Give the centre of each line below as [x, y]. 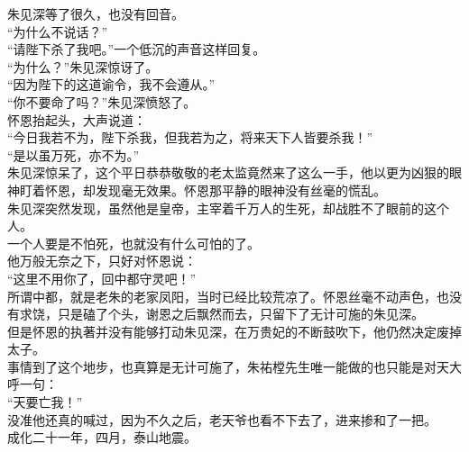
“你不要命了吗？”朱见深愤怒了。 [102, 101]
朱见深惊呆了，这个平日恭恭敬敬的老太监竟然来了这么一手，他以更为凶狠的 [228, 172]
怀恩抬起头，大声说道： [77, 119]
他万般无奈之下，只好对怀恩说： [102, 261]
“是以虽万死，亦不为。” [74, 154]
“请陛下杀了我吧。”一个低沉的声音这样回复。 [137, 49]
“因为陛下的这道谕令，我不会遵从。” [111, 84]
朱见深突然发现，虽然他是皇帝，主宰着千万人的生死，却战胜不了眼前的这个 [228, 208]
